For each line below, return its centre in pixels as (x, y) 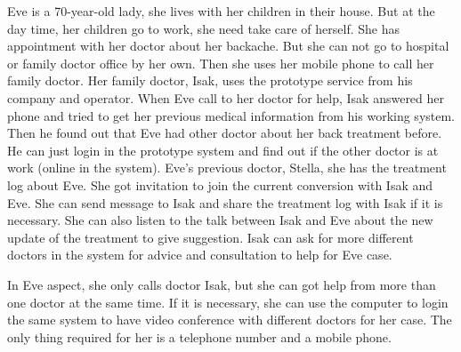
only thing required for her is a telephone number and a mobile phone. (199, 336)
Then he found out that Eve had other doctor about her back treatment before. (225, 133)
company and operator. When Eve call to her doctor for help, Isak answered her (226, 97)
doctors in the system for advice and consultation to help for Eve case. (200, 255)
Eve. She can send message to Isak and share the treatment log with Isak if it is (225, 202)
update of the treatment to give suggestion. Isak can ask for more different (210, 237)
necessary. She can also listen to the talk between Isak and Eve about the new (220, 220)
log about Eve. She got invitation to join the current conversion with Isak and (220, 184)
